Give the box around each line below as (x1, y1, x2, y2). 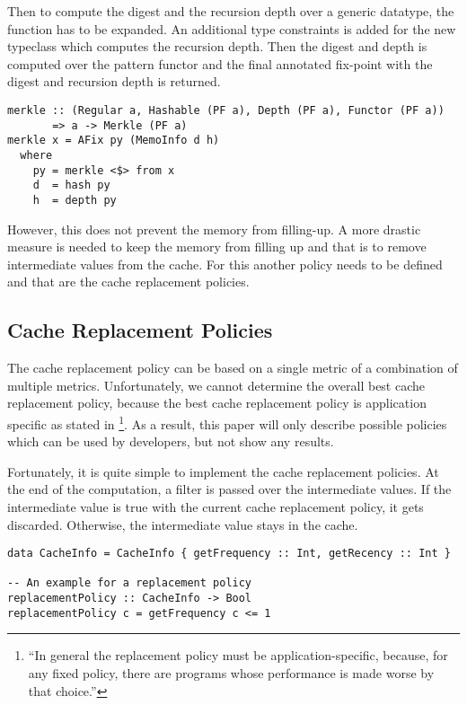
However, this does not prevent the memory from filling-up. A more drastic (7, 219, 421, 238)
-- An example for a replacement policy (7, 577, 252, 590)
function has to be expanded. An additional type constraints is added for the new (7, 19, 456, 38)
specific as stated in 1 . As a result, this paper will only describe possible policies (7, 411, 447, 433)
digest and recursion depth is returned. (7, 72, 221, 91)
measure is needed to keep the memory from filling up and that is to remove (7, 237, 427, 256)
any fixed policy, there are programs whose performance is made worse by (28, 664, 435, 683)
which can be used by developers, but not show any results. (7, 432, 334, 451)
